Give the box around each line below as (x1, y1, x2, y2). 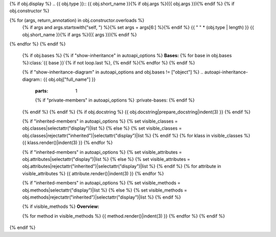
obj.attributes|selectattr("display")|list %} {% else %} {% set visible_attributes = (22, 156, 191, 162)
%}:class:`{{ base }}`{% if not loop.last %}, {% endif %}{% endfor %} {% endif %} (22, 59, 195, 66)
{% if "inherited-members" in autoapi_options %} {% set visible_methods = (22, 180, 181, 186)
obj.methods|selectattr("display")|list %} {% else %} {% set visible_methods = (22, 187, 188, 193)
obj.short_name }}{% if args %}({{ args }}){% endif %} (22, 31, 137, 38)
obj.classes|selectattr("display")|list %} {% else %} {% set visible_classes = (22, 125, 182, 131)
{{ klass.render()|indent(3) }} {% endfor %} (22, 139, 113, 146)
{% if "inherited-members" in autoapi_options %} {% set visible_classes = (22, 118, 178, 125)
